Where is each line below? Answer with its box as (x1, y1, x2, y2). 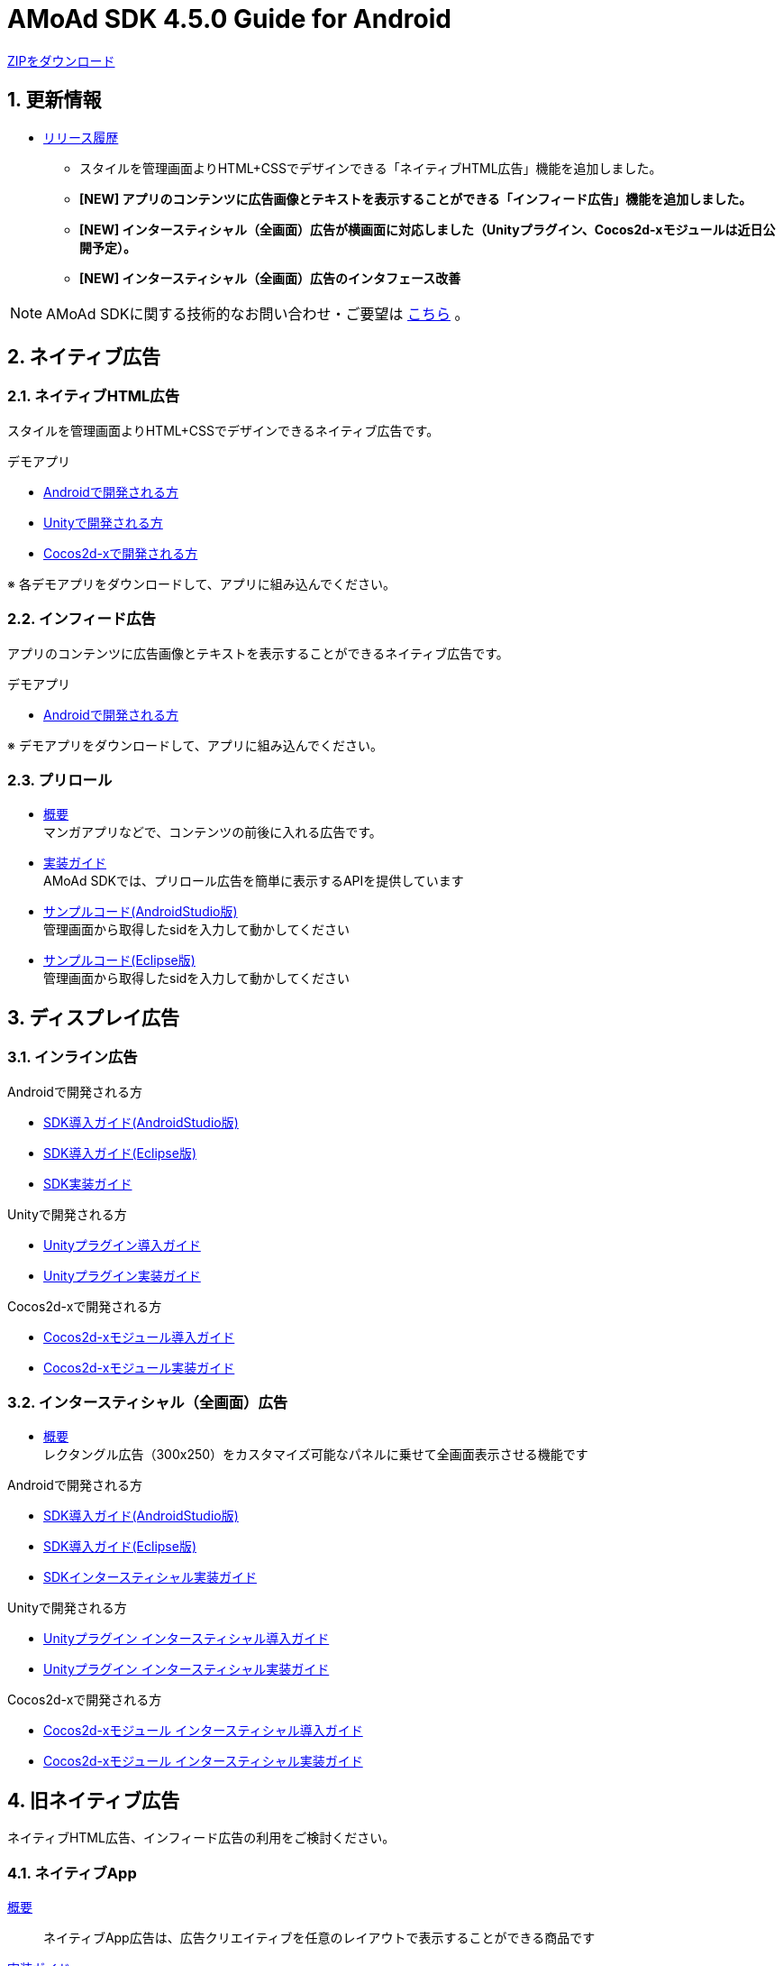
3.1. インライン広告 (7, 1048, 138, 1067)
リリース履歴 (43, 129, 119, 145)
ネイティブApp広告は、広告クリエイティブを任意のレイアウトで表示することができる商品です (43, 1929, 596, 1945)
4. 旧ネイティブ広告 (7, 1788, 180, 1812)
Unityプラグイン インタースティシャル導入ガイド (43, 1631, 330, 1647)
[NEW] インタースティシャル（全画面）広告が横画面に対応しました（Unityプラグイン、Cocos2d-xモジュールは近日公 (79, 221, 776, 237)
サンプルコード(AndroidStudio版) (43, 904, 238, 920)
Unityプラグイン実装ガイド (43, 1267, 201, 1283)
